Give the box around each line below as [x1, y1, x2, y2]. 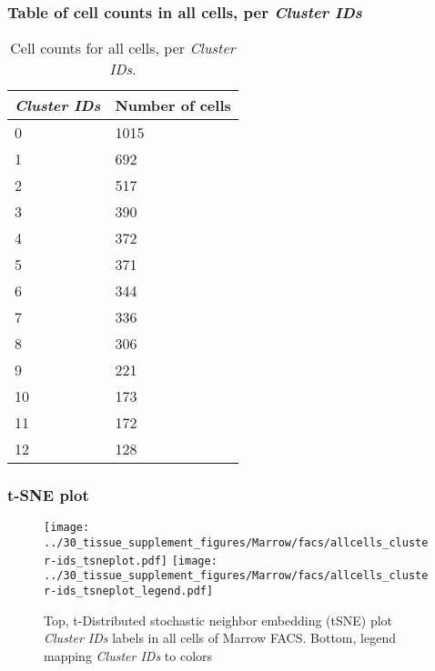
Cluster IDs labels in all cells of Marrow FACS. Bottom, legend [44, 628, 396, 647]
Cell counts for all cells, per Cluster [10, 37, 236, 59]
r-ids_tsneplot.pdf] [44, 554, 168, 567]
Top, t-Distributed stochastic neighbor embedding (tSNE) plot [44, 610, 393, 629]
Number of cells [115, 95, 231, 116]
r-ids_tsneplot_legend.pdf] [44, 585, 214, 598]
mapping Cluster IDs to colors [44, 646, 213, 665]
